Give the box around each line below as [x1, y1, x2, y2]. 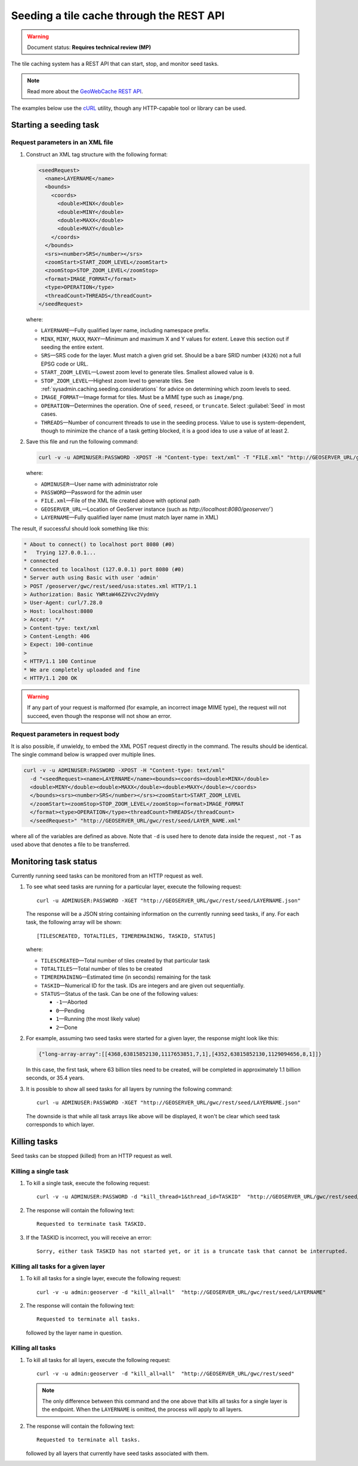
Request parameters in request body [11, 730, 119, 738]
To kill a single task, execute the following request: [26, 1180, 150, 1187]
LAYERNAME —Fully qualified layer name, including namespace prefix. [41, 327, 210, 334]
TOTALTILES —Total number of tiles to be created [41, 965, 163, 972]
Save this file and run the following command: [26, 438, 138, 445]
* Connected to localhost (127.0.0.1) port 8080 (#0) [23, 566, 184, 573]
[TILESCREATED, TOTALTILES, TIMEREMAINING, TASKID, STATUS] [36, 933, 216, 939]
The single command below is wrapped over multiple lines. [11, 751, 156, 758]
